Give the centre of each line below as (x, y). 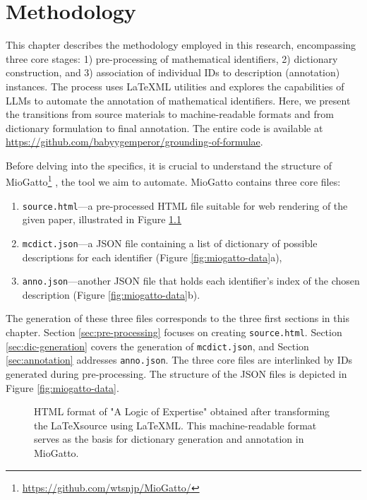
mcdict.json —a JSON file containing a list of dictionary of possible (170, 243)
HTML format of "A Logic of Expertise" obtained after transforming (182, 411)
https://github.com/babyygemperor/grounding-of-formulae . (134, 142)
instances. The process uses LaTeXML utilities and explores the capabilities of (175, 86)
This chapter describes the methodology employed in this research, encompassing (181, 45)
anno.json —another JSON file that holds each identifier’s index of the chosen (191, 281)
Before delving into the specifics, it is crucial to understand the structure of (169, 165)
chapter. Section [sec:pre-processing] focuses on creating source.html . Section (174, 332)
